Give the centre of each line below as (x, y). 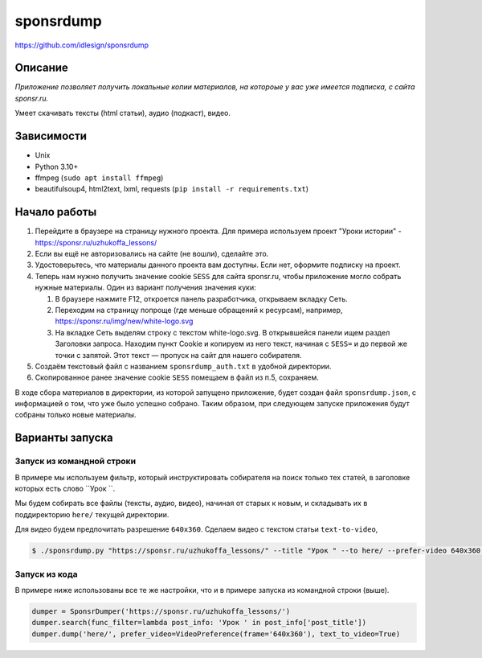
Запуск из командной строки (76, 461)
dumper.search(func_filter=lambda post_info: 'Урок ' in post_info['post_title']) (199, 623)
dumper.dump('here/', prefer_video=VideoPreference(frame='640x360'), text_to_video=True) (216, 634)
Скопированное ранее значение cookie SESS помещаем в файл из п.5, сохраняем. (177, 377)
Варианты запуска (64, 438)
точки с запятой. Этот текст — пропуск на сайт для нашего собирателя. (178, 355)
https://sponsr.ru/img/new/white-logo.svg (124, 321)
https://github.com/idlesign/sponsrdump (82, 45)
